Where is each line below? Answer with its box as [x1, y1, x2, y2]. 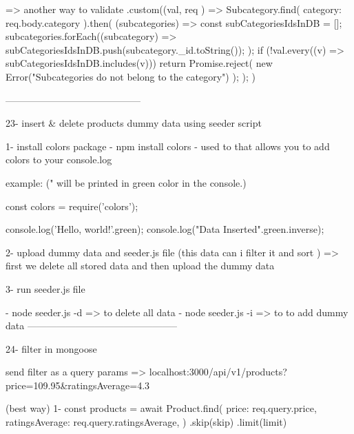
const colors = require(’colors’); [6, 198, 138, 213]
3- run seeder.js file [6, 281, 85, 296]
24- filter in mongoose [6, 341, 97, 355]
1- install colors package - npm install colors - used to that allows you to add [6, 138, 330, 153]
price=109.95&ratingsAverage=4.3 [6, 378, 150, 392]
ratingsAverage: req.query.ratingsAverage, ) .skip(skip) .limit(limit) [6, 415, 287, 429]
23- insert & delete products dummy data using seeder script [6, 116, 262, 130]
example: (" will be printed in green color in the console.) [6, 175, 247, 189]
